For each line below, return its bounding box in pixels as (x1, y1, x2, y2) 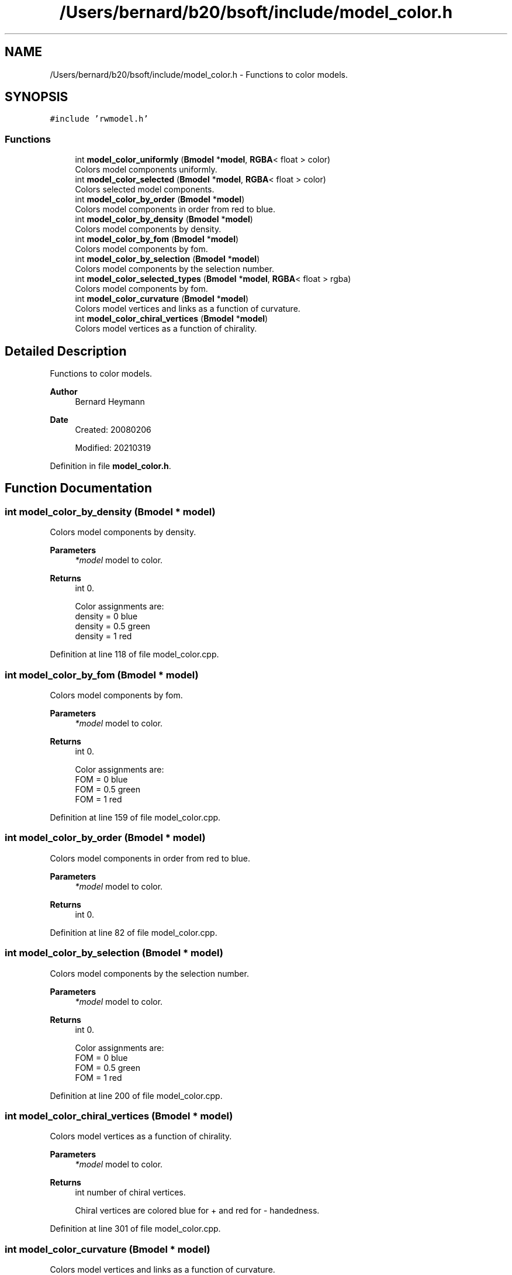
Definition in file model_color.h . (50, 461, 171, 471)
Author (50, 387, 78, 397)
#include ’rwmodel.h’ (50, 114, 148, 124)
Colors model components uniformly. (75, 164, 217, 175)
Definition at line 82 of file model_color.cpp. (50, 927, 217, 938)
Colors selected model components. (75, 184, 215, 195)
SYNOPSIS (5, 89, 68, 105)
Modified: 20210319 (75, 443, 151, 453)
